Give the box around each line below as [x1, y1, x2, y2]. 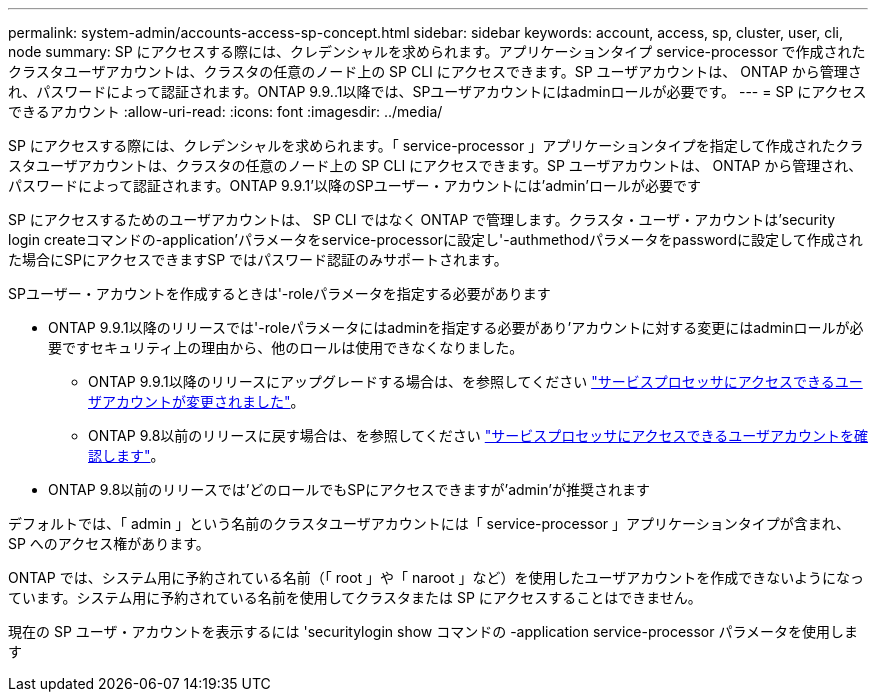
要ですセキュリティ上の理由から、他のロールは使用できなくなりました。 [48, 339, 524, 356]
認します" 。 [88, 447, 165, 464]
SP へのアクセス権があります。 [8, 535, 210, 552]
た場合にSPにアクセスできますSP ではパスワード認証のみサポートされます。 [8, 251, 508, 268]
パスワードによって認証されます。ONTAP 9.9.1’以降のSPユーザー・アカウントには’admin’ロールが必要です [8, 177, 701, 194]
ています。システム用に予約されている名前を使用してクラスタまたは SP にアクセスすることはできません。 [8, 589, 702, 606]
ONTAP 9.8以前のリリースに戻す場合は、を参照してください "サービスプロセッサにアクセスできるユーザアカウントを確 [88, 427, 869, 444]
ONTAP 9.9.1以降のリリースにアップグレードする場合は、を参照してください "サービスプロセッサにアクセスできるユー [88, 373, 863, 390]
